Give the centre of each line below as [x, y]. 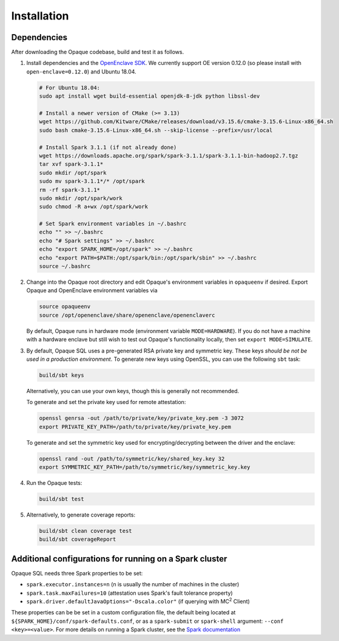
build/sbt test [62, 499]
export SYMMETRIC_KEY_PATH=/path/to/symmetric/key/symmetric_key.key [145, 467]
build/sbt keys [62, 375]
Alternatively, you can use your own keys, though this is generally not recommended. [133, 391]
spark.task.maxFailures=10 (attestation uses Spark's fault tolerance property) [129, 593]
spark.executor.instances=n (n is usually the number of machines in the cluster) [133, 584]
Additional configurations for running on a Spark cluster [119, 559]
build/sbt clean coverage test [86, 531]
